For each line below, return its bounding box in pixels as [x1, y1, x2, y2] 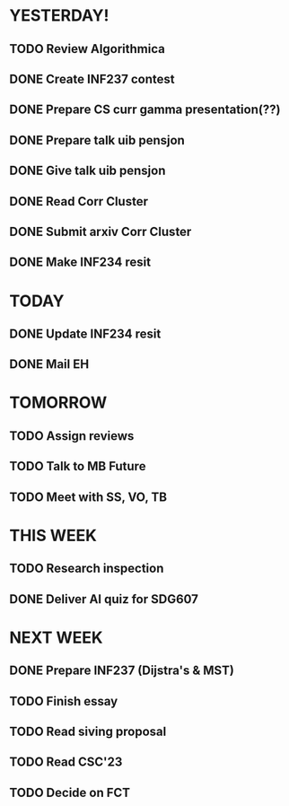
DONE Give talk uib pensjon [9, 163, 166, 179]
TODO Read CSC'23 [9, 755, 123, 770]
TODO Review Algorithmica [9, 41, 166, 57]
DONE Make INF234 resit [9, 255, 151, 270]
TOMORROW [9, 392, 108, 413]
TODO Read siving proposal [9, 723, 167, 739]
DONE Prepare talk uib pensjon [9, 132, 186, 148]
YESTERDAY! [9, 5, 109, 26]
